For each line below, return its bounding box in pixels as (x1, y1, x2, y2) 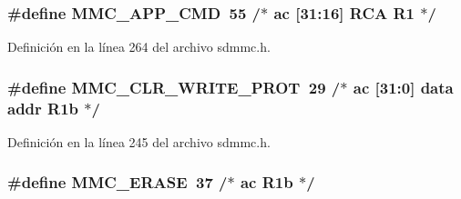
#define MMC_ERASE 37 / (7, 171, 228, 194)
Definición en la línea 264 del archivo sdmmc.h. (7, 37, 271, 56)
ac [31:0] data (353, 75, 454, 98)
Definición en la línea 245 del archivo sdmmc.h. (7, 132, 271, 151)
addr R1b (7, 96, 79, 119)
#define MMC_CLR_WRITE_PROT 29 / (7, 75, 341, 98)
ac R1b (240, 171, 293, 194)
